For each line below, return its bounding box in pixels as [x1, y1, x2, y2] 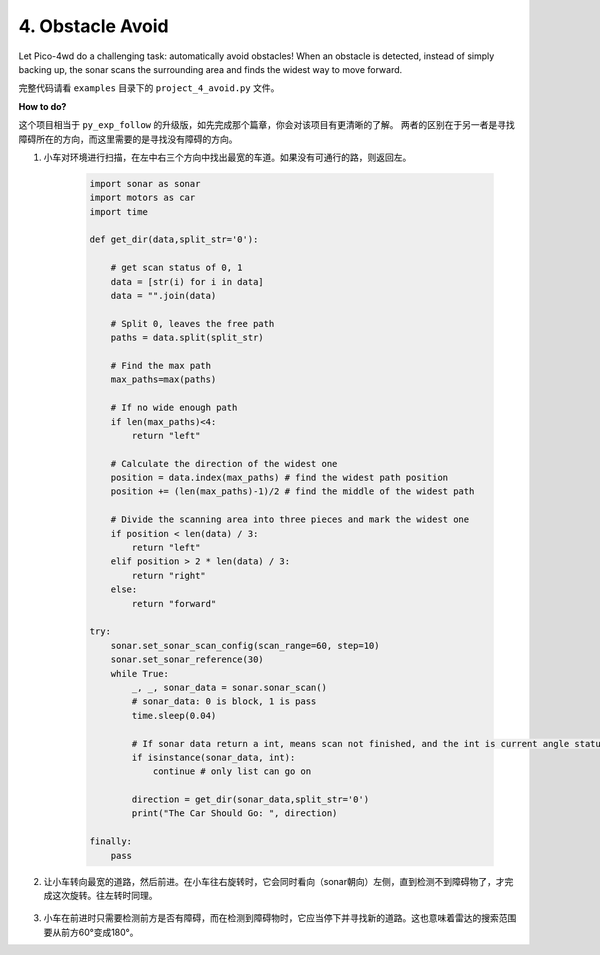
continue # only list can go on [152, 766, 312, 777]
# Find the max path [110, 360, 212, 371]
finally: [89, 836, 133, 847]
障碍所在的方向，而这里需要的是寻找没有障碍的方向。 [18, 133, 238, 145]
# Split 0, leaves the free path [110, 318, 275, 329]
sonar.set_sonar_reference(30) [110, 654, 264, 665]
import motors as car [89, 192, 196, 204]
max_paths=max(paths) [110, 374, 217, 385]
